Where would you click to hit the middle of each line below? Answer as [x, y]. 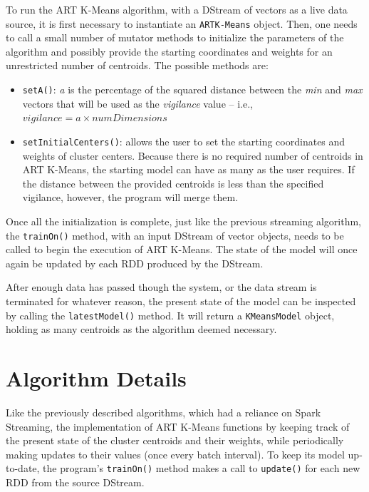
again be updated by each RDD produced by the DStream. [135, 263]
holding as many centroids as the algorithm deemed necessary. [141, 329]
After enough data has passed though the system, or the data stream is [161, 287]
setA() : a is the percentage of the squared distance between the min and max [192, 89]
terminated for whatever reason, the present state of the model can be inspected [181, 301]
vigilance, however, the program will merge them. [130, 197]
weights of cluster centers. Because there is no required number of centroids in [193, 155]
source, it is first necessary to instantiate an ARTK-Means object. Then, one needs [182, 23]
